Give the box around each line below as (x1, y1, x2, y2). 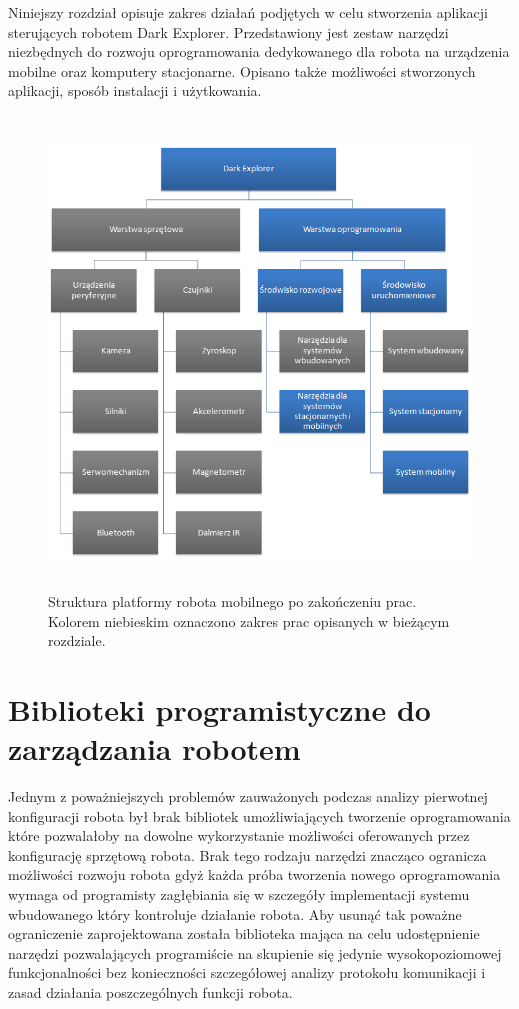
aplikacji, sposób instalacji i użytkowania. (8, 80, 262, 101)
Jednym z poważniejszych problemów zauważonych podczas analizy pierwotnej (8, 786, 488, 807)
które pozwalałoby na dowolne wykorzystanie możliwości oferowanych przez (8, 825, 470, 846)
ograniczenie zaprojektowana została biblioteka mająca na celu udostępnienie (8, 923, 480, 944)
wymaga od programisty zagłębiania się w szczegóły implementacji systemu (8, 884, 470, 905)
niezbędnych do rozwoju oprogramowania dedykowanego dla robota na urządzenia (8, 41, 510, 62)
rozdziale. (48, 630, 106, 651)
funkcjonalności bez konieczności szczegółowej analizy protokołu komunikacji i (8, 962, 486, 983)
